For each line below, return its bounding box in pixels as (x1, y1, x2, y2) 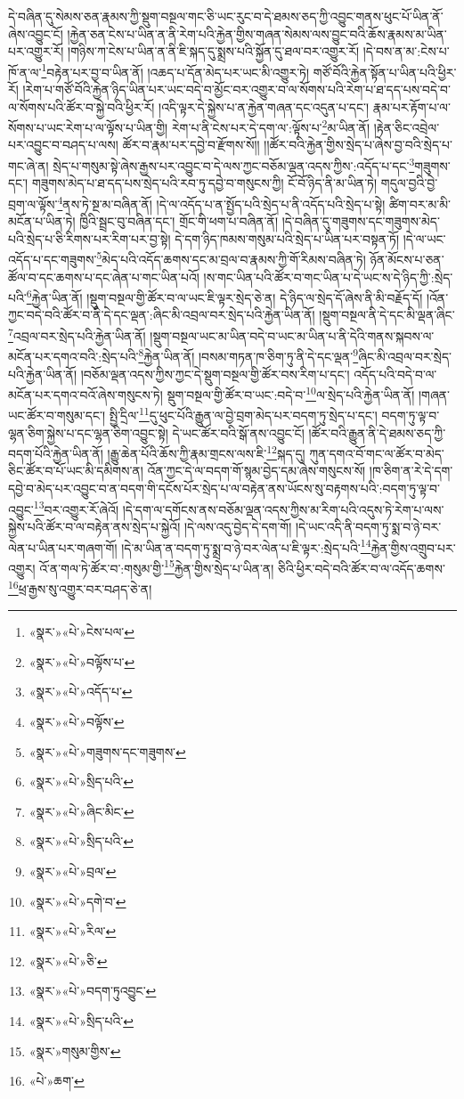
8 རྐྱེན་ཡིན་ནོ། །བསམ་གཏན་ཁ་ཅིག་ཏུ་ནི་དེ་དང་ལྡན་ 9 (138, 345, 359, 365)
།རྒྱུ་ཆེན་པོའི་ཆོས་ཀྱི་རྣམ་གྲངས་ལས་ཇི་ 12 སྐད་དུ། (107, 442, 305, 462)
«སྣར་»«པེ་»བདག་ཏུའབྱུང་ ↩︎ (28, 981, 157, 1000)
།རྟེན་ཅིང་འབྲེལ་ (373, 118, 440, 136)
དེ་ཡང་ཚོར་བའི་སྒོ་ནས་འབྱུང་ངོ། (172, 423, 305, 442)
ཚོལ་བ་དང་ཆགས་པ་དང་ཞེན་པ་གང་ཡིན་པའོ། (8, 267, 199, 286)
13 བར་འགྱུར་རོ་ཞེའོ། (33, 497, 119, 518)
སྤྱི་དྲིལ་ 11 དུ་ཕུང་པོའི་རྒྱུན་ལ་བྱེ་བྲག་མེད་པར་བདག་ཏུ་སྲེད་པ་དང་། (109, 403, 378, 425)
